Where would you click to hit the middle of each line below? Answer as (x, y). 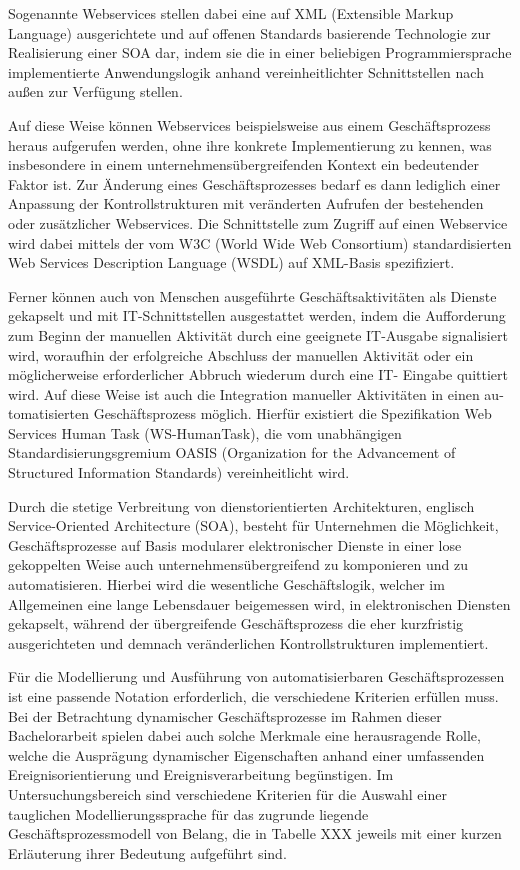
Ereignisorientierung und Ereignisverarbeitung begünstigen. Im (201, 774)
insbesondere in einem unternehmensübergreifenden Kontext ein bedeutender (244, 164)
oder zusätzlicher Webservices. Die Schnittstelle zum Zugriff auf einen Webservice (258, 222)
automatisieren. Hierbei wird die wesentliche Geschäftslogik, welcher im (226, 584)
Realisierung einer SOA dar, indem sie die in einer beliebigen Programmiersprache (260, 52)
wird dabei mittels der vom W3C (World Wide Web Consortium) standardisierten (260, 242)
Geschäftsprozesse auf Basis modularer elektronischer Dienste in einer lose (235, 544)
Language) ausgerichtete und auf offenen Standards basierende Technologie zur (249, 32)
